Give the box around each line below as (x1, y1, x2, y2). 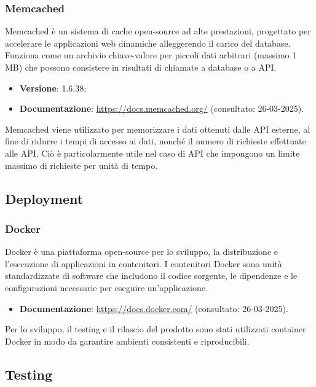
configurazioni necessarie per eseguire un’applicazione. (5, 281, 208, 294)
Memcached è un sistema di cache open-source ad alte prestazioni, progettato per (5, 25, 311, 37)
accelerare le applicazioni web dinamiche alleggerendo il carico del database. (5, 36, 291, 49)
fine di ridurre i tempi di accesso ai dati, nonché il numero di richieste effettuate (5, 135, 306, 147)
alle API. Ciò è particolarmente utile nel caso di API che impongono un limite (5, 146, 300, 159)
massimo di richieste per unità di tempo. (5, 158, 158, 171)
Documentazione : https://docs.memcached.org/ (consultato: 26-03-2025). (19, 102, 304, 115)
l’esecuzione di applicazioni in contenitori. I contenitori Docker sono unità (5, 257, 282, 270)
